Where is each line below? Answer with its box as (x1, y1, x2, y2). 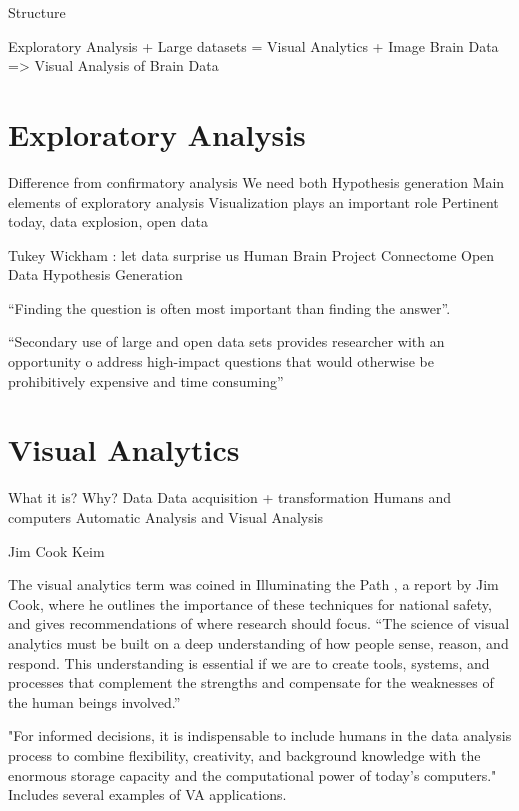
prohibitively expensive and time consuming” (8, 370, 284, 391)
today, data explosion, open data (8, 211, 209, 232)
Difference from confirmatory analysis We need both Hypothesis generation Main (8, 171, 505, 192)
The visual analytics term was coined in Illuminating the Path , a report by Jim (8, 574, 499, 595)
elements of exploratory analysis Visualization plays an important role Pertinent (8, 191, 499, 212)
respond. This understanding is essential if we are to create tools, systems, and (8, 652, 490, 673)
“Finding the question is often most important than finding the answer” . (8, 297, 451, 318)
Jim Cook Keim (8, 540, 105, 561)
